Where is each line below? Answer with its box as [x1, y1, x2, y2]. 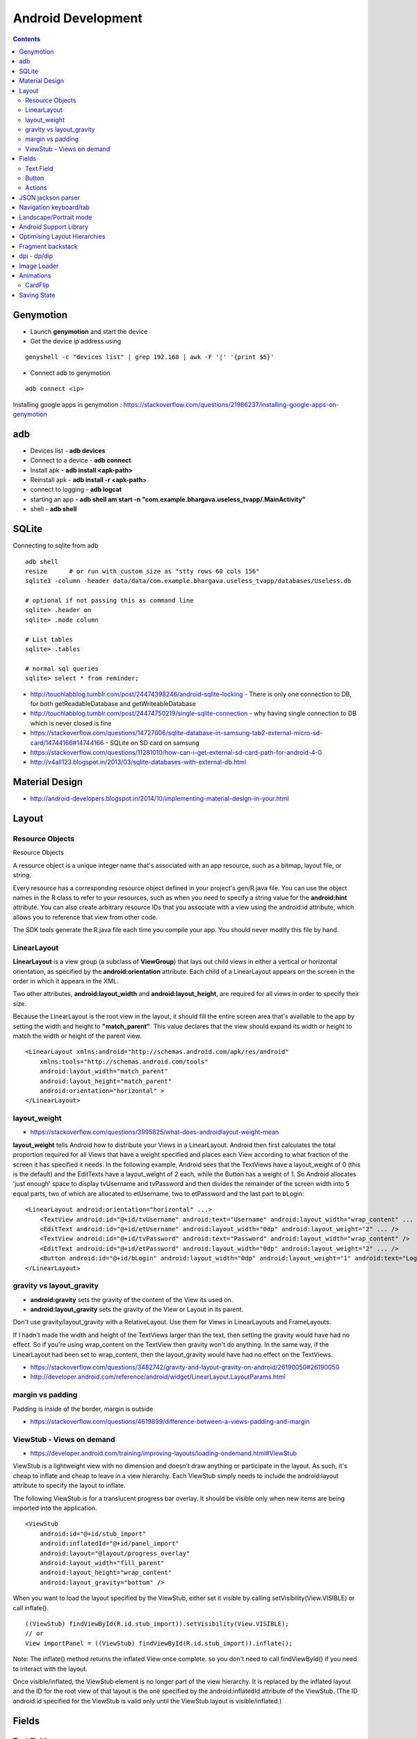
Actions [25, 184, 47, 192]
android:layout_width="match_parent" [39, 1068, 168, 1075]
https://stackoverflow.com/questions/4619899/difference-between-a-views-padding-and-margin [30, 1417, 310, 1425]
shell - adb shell [30, 505, 77, 513]
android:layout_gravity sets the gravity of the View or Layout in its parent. [30, 1305, 244, 1314]
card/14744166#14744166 [30, 738, 104, 747]
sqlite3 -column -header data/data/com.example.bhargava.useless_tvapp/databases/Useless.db [25, 577, 352, 585]
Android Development [13, 10, 142, 26]
